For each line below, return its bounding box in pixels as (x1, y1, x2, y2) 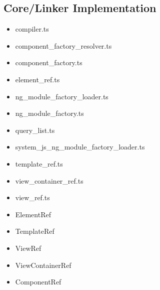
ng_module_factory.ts (15, 108, 84, 118)
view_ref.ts (15, 192, 50, 203)
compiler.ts (15, 24, 49, 34)
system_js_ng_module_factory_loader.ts (15, 141, 145, 152)
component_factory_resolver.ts (15, 40, 112, 51)
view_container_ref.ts (15, 175, 83, 186)
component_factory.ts (15, 57, 82, 68)
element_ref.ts (15, 74, 60, 84)
